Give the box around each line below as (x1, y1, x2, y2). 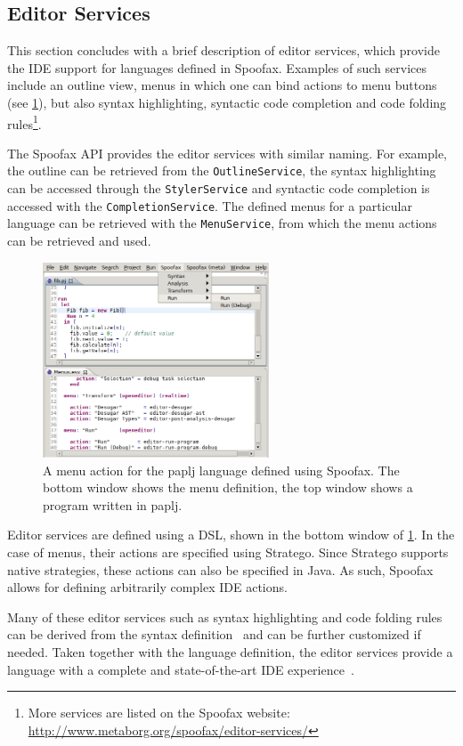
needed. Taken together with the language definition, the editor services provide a (7, 643, 453, 661)
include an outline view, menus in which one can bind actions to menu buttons (7, 76, 437, 94)
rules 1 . (7, 111, 42, 133)
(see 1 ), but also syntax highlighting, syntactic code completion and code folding (7, 93, 447, 111)
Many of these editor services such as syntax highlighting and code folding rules (7, 607, 443, 626)
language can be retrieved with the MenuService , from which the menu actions (7, 214, 437, 232)
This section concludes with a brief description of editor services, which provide (7, 41, 440, 60)
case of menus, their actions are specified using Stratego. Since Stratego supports (7, 543, 449, 562)
